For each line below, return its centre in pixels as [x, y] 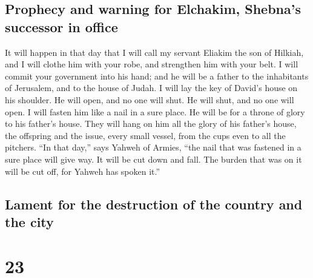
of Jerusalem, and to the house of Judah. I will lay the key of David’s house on [151, 88]
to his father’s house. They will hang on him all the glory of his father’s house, [151, 124]
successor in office [61, 26]
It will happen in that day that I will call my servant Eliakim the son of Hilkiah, [154, 52]
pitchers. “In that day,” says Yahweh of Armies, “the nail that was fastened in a [153, 147]
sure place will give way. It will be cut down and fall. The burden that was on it [153, 159]
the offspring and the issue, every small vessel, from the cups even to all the [145, 135]
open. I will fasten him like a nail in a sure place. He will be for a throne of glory [155, 111]
